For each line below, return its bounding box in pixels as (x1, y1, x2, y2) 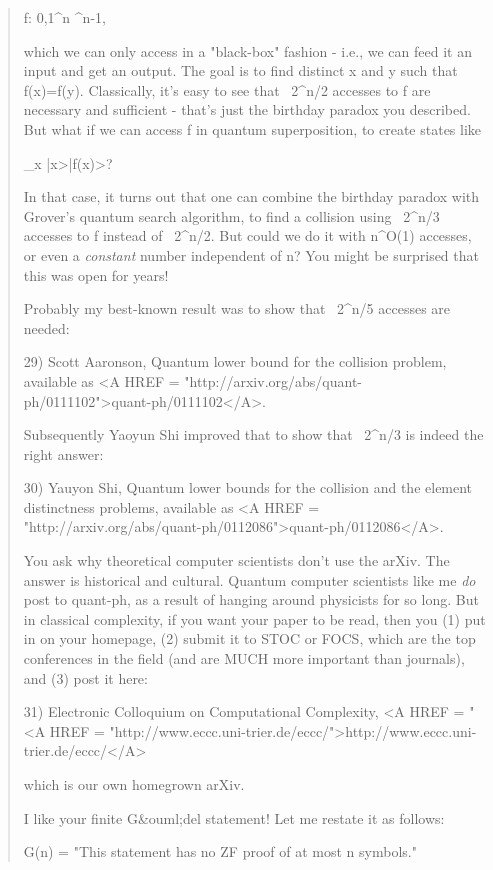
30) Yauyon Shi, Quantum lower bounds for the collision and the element (23, 477, 473, 498)
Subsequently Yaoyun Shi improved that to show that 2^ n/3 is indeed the (23, 424, 484, 445)
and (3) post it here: (23, 667, 148, 688)
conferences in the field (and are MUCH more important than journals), (23, 648, 465, 669)
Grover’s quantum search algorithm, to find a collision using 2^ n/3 (23, 205, 440, 226)
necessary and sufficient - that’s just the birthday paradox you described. (23, 99, 471, 120)
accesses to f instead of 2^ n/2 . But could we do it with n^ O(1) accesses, (23, 225, 472, 246)
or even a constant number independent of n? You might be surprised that (23, 244, 479, 265)
